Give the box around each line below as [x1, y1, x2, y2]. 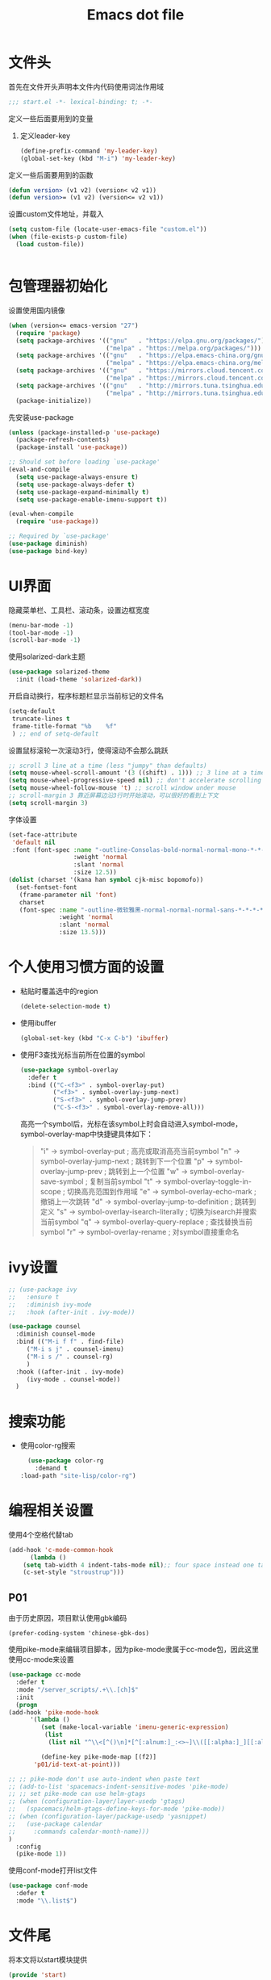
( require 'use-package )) [15, 518, 99, 526]
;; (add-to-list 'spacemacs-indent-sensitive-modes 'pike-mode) [8, 1782, 229, 1790]
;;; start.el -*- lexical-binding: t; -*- [8, 98, 153, 106]
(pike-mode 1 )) [15, 1850, 67, 1858]
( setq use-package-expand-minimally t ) [15, 488, 150, 496]
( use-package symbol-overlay [19, 1066, 119, 1074]
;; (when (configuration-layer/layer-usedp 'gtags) [8, 1798, 186, 1806]
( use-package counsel [8, 1323, 81, 1331]
